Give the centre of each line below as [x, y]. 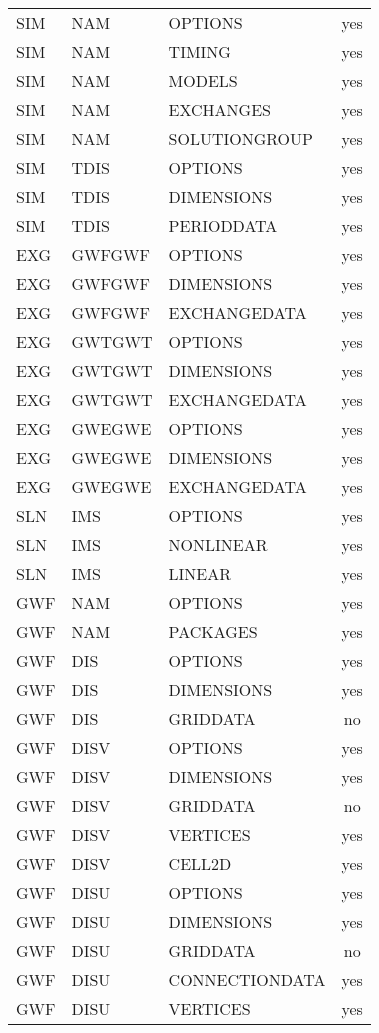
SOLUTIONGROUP [240, 138]
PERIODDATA [223, 225]
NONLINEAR [218, 544]
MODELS [203, 80]
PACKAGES [213, 631]
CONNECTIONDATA [247, 979]
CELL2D [200, 863]
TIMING [199, 51]
